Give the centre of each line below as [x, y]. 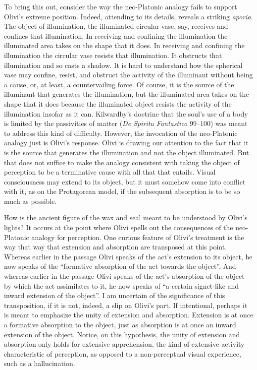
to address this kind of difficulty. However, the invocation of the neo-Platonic [121, 133]
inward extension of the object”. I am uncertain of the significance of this [115, 295]
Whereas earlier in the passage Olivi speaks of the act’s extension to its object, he [128, 256]
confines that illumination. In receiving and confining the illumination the [116, 35]
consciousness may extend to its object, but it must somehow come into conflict [125, 181]
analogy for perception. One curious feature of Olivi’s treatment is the [138, 237]
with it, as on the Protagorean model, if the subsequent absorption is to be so [122, 191]
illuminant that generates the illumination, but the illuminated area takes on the [127, 94]
